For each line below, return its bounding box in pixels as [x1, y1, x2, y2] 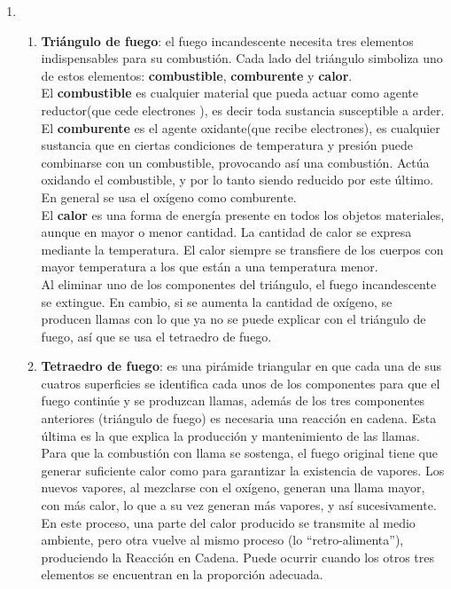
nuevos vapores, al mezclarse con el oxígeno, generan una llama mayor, [41, 478, 425, 497]
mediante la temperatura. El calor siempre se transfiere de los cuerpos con [41, 240, 444, 258]
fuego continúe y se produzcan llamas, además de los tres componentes [41, 391, 425, 410]
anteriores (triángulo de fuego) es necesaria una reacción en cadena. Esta [41, 409, 437, 428]
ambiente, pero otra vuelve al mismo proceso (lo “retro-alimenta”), [41, 530, 404, 549]
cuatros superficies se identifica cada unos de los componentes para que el [41, 373, 440, 392]
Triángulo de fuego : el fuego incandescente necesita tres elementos [41, 31, 414, 50]
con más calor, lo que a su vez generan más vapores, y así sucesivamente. [41, 496, 437, 514]
